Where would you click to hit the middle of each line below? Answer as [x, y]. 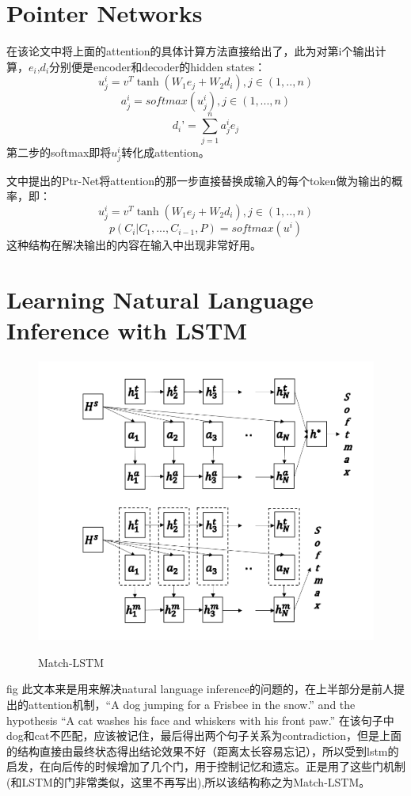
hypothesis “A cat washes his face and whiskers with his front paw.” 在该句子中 [200, 720]
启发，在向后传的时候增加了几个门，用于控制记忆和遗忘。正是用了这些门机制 [206, 766]
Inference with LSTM [127, 330]
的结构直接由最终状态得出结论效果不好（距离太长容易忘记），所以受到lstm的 [203, 751]
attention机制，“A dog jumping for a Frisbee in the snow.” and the [192, 704]
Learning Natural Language [160, 299]
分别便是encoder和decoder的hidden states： [158, 66]
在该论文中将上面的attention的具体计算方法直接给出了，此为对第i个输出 [191, 51]
